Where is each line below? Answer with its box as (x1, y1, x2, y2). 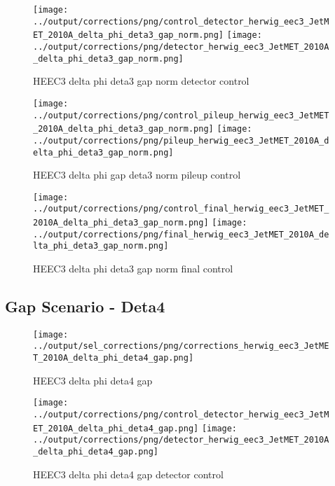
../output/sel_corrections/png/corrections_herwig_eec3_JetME (33, 341, 329, 352)
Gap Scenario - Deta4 (5, 296, 165, 317)
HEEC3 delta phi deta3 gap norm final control (33, 261, 233, 276)
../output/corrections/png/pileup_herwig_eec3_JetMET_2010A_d (33, 135, 329, 146)
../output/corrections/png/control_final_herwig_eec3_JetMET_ (33, 204, 329, 214)
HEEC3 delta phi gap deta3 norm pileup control (33, 167, 241, 182)
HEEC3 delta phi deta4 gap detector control (33, 466, 224, 481)
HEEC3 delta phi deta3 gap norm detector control (33, 74, 249, 88)
